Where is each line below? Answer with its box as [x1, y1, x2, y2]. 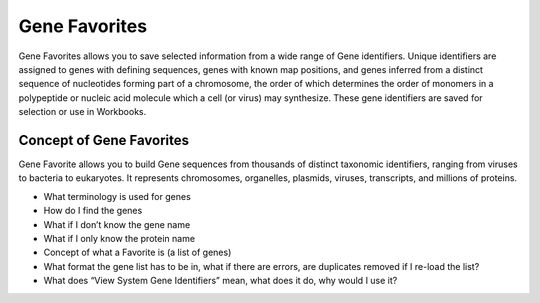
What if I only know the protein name [43, 232, 195, 244]
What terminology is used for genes [43, 190, 192, 202]
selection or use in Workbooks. [18, 106, 147, 118]
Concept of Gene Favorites [18, 131, 190, 149]
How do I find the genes [43, 205, 143, 217]
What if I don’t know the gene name [43, 218, 191, 230]
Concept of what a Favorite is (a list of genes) [43, 246, 232, 259]
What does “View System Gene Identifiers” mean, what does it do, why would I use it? [43, 275, 398, 287]
